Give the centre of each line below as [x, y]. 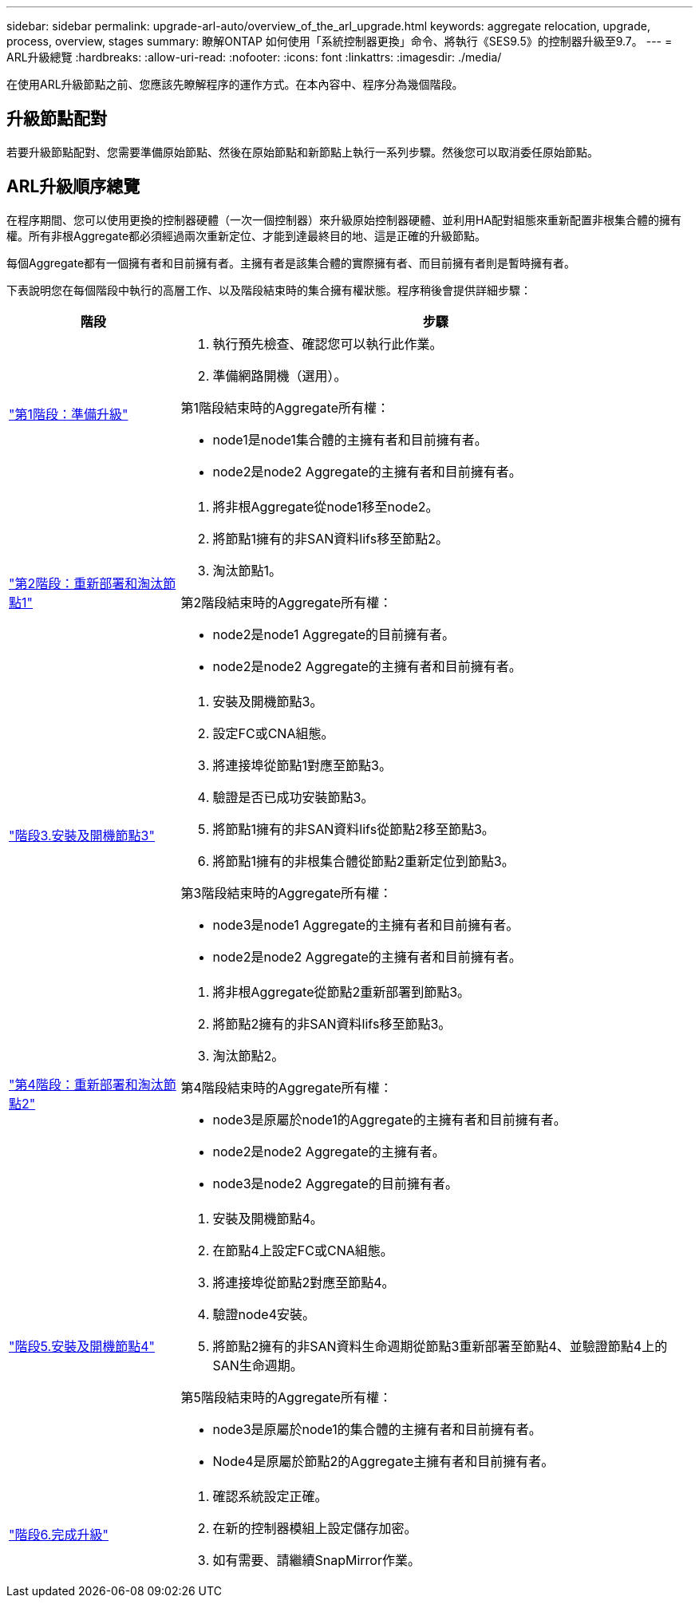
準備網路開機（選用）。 [280, 375]
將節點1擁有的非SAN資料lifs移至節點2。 [330, 538]
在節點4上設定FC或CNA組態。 [303, 1250]
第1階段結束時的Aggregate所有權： [285, 407]
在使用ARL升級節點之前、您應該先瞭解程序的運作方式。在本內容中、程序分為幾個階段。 [235, 84]
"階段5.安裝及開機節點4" [82, 1346]
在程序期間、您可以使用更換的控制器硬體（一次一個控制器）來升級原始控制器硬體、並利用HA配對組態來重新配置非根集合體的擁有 [344, 219]
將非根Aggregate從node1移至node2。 [326, 506]
